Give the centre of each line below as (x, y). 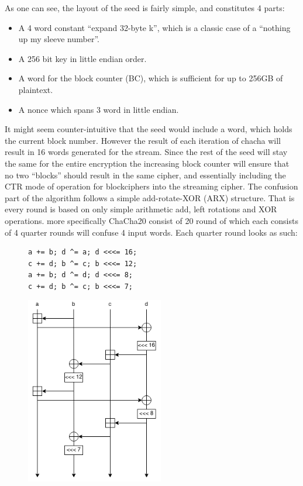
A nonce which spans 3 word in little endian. (99, 109)
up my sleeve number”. (59, 39)
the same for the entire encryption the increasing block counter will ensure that (147, 163)
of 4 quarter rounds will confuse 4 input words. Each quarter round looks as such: (151, 232)
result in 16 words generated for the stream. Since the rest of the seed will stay (146, 152)
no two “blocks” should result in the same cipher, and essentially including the (145, 175)
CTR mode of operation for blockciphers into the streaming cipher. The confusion (151, 186)
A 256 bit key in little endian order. (82, 58)
